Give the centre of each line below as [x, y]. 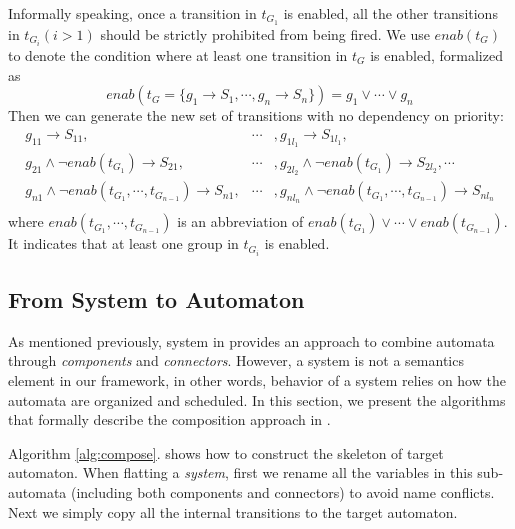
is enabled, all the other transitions [390, 13]
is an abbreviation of [240, 221]
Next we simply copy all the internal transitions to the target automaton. [233, 511]
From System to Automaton [156, 298]
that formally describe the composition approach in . [169, 419]
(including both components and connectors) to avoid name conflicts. [282, 491]
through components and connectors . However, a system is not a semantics [236, 360]
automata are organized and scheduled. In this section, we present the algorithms [257, 399]
